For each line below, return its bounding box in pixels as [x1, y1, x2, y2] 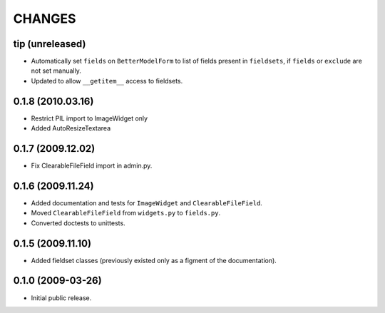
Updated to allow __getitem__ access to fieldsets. [31, 76, 183, 85]
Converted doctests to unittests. [31, 218, 125, 227]
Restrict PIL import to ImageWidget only [31, 114, 148, 123]
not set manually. [31, 66, 81, 75]
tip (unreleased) [13, 38, 86, 50]
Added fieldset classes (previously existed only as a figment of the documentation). [31, 256, 277, 265]
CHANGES [13, 11, 76, 26]
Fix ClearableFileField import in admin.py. [31, 161, 153, 170]
